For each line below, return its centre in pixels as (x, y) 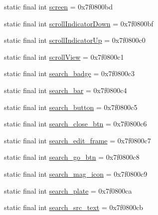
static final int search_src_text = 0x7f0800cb (74, 207)
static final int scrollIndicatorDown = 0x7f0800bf (79, 23)
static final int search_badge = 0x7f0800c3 (69, 73)
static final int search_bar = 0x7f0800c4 (66, 90)
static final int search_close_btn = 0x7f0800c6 (76, 124)
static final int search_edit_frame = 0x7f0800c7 (78, 140)
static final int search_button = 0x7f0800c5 (71, 107)
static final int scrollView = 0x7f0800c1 (64, 56)
